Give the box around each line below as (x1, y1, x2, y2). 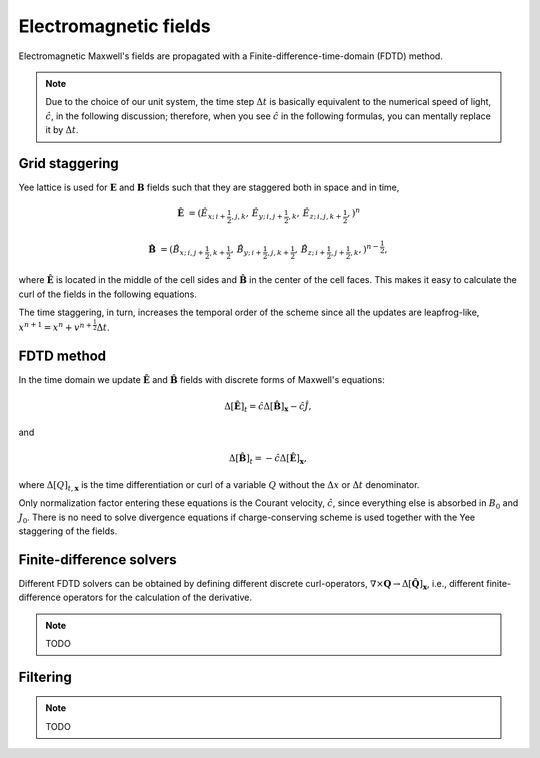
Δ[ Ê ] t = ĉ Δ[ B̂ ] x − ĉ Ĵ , (223, 400, 312, 414)
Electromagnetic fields (18, 15, 212, 37)
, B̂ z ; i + (294, 243, 326, 257)
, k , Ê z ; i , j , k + (288, 208, 342, 221)
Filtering (18, 668, 72, 685)
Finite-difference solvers (18, 551, 177, 568)
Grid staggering (18, 155, 119, 172)
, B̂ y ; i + (230, 243, 262, 257)
